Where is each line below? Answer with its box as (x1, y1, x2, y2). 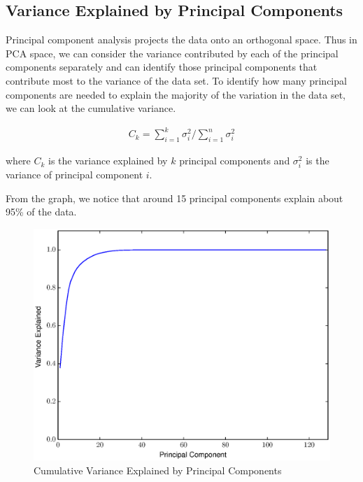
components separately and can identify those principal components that (6, 59, 318, 74)
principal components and (179, 153, 290, 168)
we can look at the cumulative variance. (6, 101, 176, 115)
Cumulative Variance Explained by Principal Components (34, 462, 282, 477)
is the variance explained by (48, 153, 168, 168)
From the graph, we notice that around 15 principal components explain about (6, 190, 343, 205)
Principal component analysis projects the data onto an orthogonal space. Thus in (6, 32, 357, 47)
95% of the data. (6, 204, 77, 219)
